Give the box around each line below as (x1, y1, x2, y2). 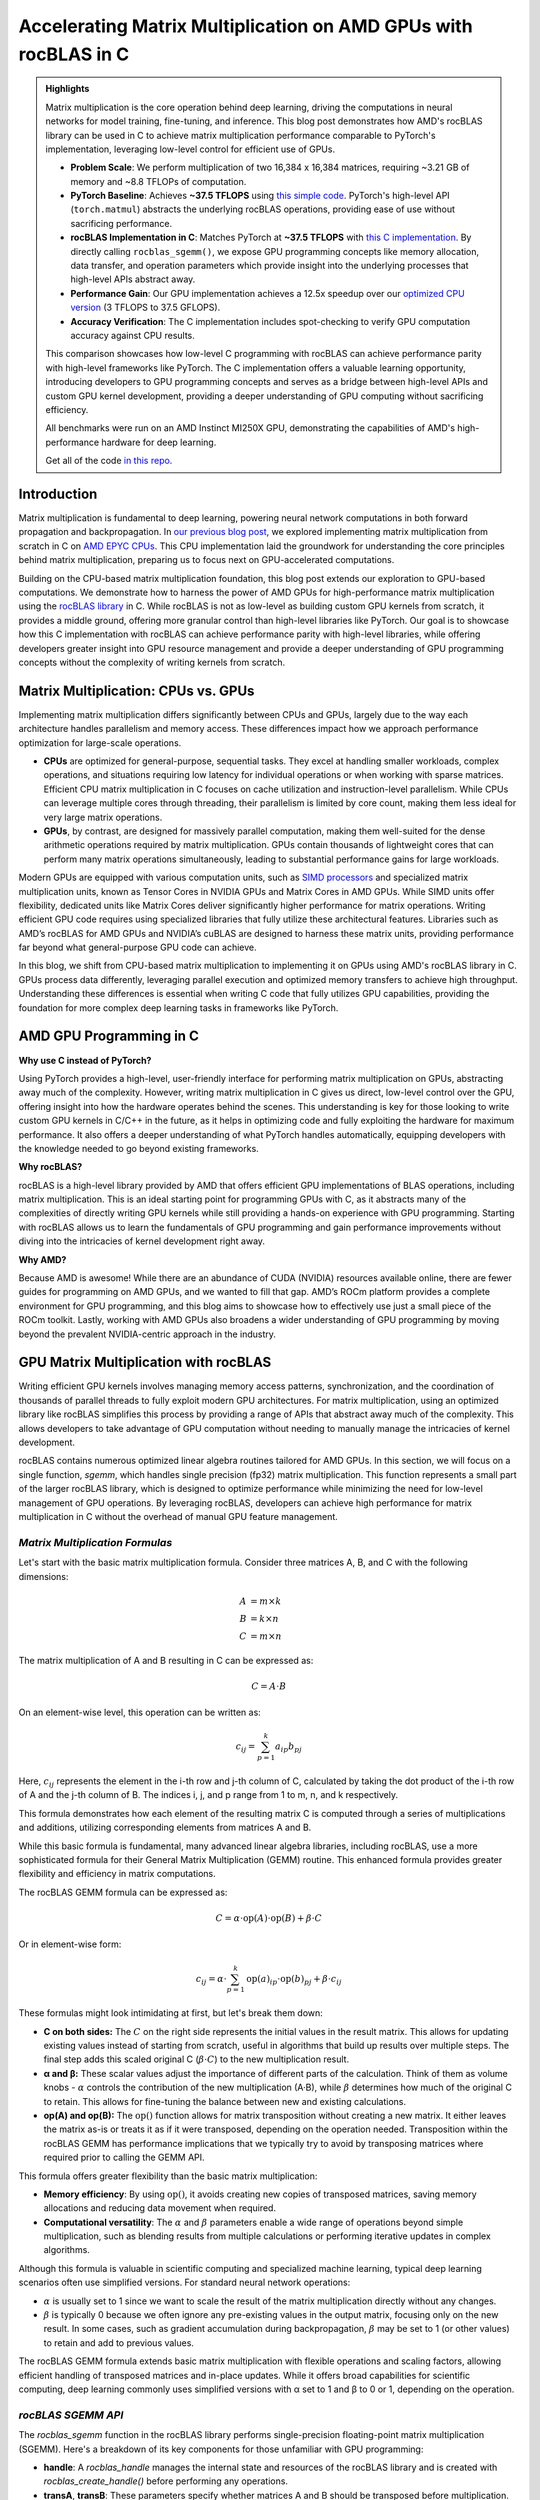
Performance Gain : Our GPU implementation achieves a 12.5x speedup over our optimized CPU (70, 287, 465, 299)
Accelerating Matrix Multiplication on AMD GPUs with (18, 15, 474, 37)
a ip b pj (275, 1741, 302, 1755)
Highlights (45, 83, 90, 95)
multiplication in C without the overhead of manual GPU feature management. (18, 1511, 339, 1522)
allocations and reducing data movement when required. (43, 2202, 277, 2214)
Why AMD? (18, 1253, 67, 1265)
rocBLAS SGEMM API (18, 2408, 124, 2422)
